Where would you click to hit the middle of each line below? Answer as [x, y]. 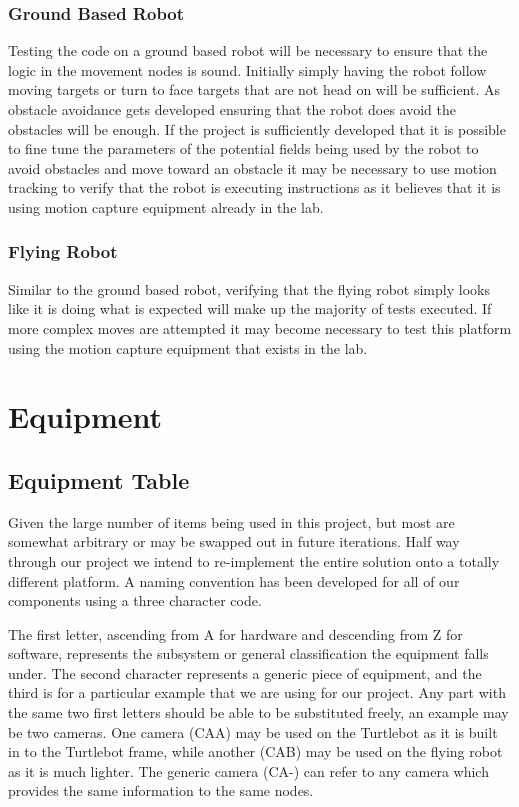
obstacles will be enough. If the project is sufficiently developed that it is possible [257, 128]
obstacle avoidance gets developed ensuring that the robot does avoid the [232, 109]
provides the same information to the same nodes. [161, 790]
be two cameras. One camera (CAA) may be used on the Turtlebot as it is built [253, 731]
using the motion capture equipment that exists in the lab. [188, 347]
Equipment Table [99, 479]
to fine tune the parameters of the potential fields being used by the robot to [243, 148]
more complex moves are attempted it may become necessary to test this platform [260, 327]
